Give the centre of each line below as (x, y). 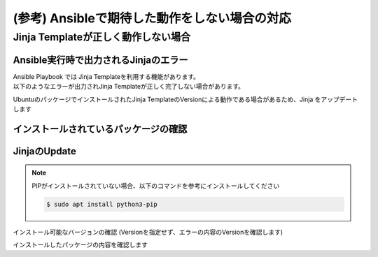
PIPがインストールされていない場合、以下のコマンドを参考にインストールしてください (156, 186)
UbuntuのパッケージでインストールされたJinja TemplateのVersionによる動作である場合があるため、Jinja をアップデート (185, 99)
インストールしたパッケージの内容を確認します (80, 245)
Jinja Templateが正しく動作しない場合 (102, 37)
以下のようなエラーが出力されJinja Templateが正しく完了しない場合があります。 (129, 87)
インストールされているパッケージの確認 (100, 129)
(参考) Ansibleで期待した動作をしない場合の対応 (152, 18)
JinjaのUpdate (44, 151)
